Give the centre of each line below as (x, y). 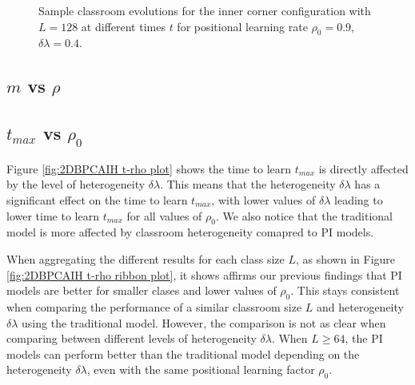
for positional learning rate (242, 26)
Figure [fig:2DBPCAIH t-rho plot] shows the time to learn (149, 168)
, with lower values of (263, 199)
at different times (123, 26)
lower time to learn (53, 215)
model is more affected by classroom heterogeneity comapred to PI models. (190, 232)
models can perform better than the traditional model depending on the (183, 353)
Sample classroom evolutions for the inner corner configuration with (205, 10)
